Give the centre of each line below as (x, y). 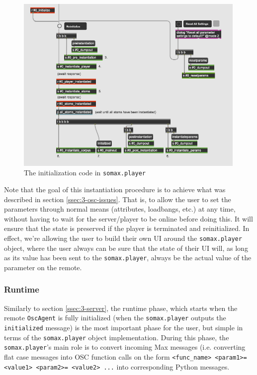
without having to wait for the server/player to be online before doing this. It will (128, 218)
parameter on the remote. (43, 267)
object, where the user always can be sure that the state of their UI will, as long (126, 248)
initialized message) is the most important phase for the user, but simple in (124, 327)
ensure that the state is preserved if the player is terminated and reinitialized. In (127, 228)
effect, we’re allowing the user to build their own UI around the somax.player (123, 238)
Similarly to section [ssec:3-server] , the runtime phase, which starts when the (121, 308)
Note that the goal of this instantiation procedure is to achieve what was (115, 189)
